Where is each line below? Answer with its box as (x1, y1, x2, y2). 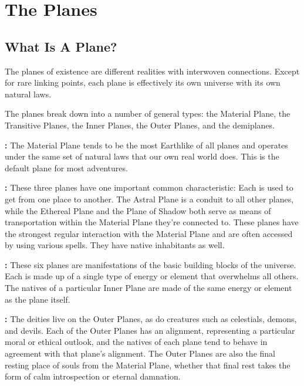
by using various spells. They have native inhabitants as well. (5, 239, 225, 251)
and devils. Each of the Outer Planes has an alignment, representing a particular (5, 324, 295, 336)
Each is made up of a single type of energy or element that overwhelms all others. (5, 270, 299, 282)
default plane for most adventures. (5, 161, 128, 174)
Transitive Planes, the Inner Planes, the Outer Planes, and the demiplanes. (5, 118, 275, 131)
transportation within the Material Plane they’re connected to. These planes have (5, 216, 299, 228)
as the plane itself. (5, 293, 70, 305)
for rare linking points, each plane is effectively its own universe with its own (5, 76, 281, 89)
